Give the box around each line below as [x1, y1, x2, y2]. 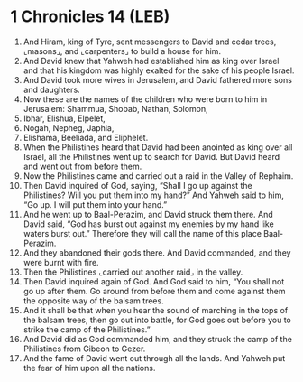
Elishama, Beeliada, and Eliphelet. [23, 132, 149, 143]
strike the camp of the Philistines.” [23, 323, 151, 335]
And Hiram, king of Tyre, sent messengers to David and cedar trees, [23, 36, 277, 47]
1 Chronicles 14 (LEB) [10, 6, 170, 27]
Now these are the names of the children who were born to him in [23, 93, 268, 105]
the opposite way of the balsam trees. [23, 295, 165, 306]
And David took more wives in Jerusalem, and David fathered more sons [23, 74, 292, 85]
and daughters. [23, 84, 80, 95]
